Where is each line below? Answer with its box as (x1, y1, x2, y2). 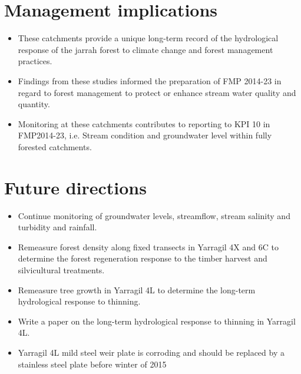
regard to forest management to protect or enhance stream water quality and (18, 86, 296, 98)
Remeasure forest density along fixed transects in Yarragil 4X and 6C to (18, 240, 279, 253)
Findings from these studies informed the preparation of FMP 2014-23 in (18, 74, 282, 87)
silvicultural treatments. (18, 263, 105, 276)
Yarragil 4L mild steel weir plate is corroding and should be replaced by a (18, 346, 285, 358)
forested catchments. (18, 140, 92, 153)
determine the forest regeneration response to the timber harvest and (18, 252, 267, 264)
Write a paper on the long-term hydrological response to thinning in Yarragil (18, 315, 296, 327)
